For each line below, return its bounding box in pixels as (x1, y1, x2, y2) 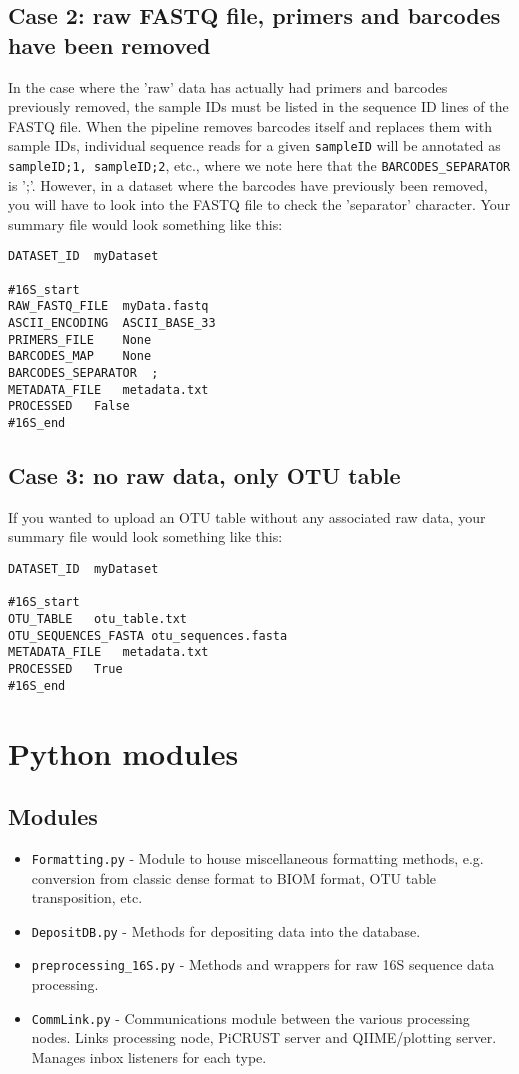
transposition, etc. (31, 887, 143, 908)
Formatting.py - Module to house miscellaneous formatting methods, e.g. (31, 847, 484, 868)
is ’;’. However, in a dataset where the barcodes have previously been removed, (8, 174, 488, 195)
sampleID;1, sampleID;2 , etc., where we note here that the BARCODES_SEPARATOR (8, 155, 511, 176)
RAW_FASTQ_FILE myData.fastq (8, 299, 209, 314)
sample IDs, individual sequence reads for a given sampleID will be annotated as (8, 135, 501, 156)
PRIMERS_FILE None (8, 332, 152, 347)
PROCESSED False (8, 399, 130, 414)
